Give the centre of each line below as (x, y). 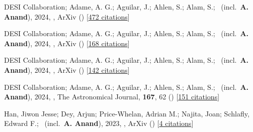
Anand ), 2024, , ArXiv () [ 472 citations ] (67, 16)
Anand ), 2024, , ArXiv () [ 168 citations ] (67, 43)
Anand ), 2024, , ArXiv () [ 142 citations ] (67, 70)
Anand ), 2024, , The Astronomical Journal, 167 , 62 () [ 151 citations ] (112, 97)
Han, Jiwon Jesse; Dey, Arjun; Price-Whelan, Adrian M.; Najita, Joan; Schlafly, (127, 113)
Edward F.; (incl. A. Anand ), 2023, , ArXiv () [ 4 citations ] (99, 123)
